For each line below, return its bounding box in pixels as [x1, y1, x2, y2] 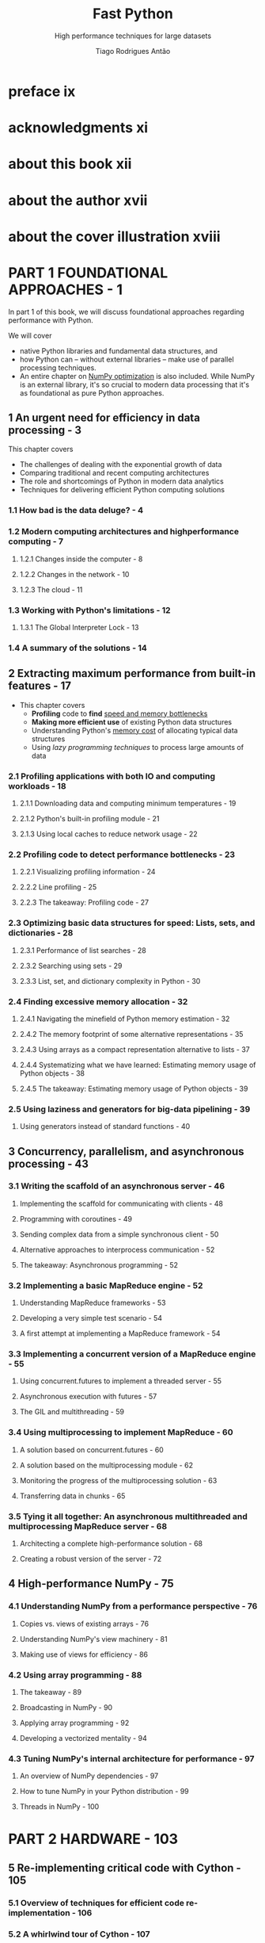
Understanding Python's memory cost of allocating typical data [31, 725, 239, 735]
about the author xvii [8, 191, 148, 209]
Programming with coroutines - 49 [19, 1214, 133, 1223]
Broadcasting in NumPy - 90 [19, 1703, 113, 1712]
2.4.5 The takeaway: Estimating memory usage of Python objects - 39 [19, 1084, 248, 1093]
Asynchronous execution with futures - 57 [19, 1392, 157, 1402]
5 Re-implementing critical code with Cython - [8, 1861, 241, 1875]
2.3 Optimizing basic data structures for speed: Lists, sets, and [8, 917, 256, 928]
